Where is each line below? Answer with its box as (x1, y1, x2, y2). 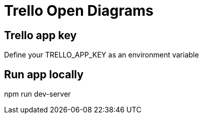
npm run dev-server (4, 90, 71, 99)
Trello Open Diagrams (4, 2, 154, 19)
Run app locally (4, 68, 84, 81)
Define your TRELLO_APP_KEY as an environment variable (4, 50, 199, 60)
